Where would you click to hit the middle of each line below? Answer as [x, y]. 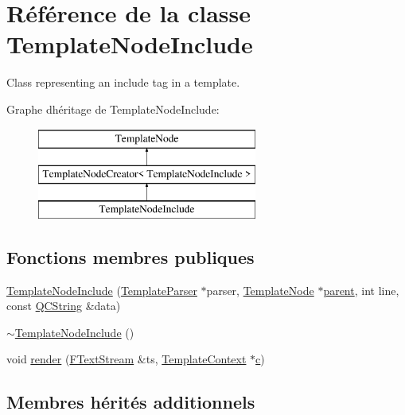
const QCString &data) [64, 306]
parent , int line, [361, 290]
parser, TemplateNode [260, 290]
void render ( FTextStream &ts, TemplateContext [127, 359]
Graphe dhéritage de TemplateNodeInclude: [113, 109]
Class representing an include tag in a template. [123, 82]
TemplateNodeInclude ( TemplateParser [102, 290]
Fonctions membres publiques [130, 256]
